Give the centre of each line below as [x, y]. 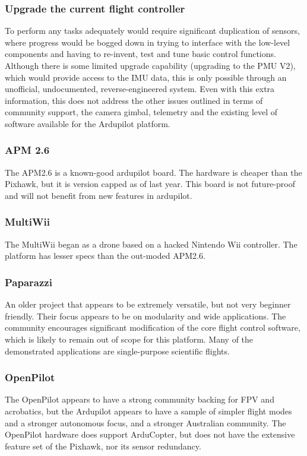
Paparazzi [29, 282]
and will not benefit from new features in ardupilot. [99, 195]
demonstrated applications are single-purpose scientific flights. [117, 351]
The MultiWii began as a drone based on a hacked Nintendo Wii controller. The [151, 244]
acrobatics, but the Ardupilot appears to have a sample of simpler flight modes [148, 411]
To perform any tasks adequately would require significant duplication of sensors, [152, 31]
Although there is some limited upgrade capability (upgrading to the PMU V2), [150, 65]
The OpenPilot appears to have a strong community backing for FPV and [140, 399]
